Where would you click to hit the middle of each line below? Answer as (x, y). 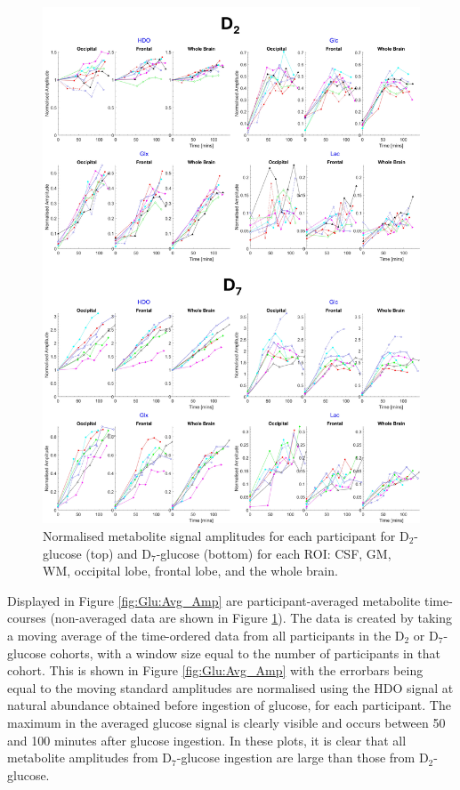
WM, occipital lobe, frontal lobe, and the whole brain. (190, 571)
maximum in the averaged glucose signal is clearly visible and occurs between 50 (226, 722)
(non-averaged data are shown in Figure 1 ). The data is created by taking (251, 618)
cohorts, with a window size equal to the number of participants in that (245, 653)
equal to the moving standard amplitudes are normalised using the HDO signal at (230, 687)
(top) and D (118, 553)
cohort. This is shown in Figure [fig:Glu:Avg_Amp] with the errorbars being (215, 670)
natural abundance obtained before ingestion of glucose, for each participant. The (229, 705)
